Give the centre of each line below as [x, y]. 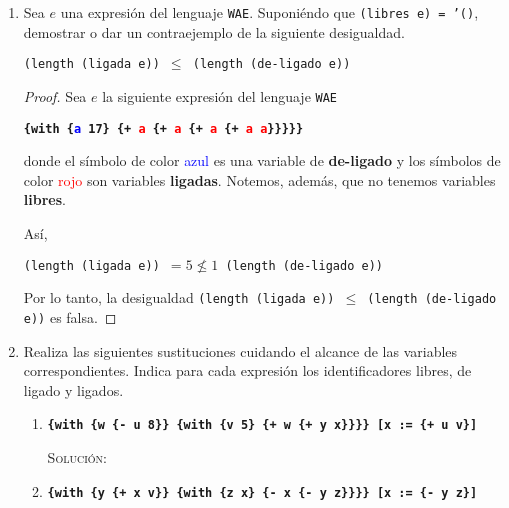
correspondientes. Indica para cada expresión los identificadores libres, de [247, 370]
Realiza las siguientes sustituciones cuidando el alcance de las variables [240, 350]
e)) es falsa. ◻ [70, 316]
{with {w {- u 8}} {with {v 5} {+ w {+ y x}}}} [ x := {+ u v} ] [262, 425]
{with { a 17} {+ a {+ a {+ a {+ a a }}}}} [163, 128]
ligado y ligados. [73, 389]
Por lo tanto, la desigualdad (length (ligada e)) [179, 297]
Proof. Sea [55, 95]
